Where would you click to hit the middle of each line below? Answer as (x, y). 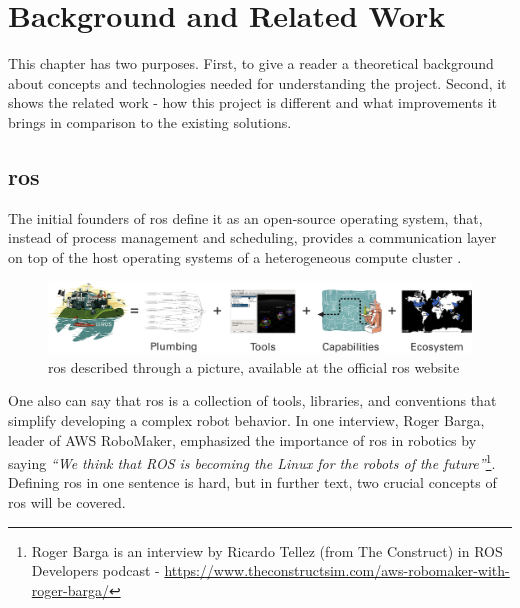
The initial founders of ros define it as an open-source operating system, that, (245, 217)
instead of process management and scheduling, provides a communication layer (252, 237)
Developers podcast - (95, 570)
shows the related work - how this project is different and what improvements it (252, 102)
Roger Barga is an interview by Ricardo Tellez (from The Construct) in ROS (267, 550)
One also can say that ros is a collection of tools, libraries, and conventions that (252, 400)
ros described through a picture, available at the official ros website (254, 366)
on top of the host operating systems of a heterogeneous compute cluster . (235, 256)
